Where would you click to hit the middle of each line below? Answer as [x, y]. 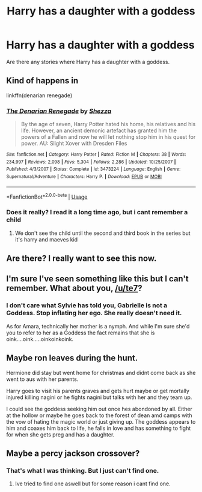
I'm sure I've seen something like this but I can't [98, 279]
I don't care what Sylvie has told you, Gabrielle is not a [87, 305]
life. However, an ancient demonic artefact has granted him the [99, 130]
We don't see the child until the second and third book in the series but [103, 233]
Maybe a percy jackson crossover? [73, 453]
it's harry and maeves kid [46, 239]
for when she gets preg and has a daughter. [60, 434]
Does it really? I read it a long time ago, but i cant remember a [97, 212]
